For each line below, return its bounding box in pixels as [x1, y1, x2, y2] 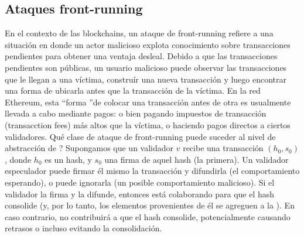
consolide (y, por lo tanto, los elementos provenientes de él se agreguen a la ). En [5, 199, 295, 211]
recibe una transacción [183, 142, 264, 154]
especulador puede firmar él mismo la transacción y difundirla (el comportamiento [5, 165, 300, 177]
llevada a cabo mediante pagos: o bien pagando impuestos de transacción [5, 107, 267, 119]
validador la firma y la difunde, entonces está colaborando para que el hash [5, 187, 275, 200]
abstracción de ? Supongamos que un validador [5, 142, 174, 154]
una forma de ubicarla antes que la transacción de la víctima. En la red [5, 84, 261, 97]
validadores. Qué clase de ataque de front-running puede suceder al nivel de [5, 130, 276, 142]
